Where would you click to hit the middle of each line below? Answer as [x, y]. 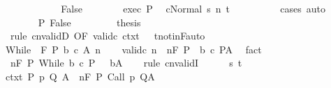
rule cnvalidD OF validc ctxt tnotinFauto [108, 36]
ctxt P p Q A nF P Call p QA [80, 76]
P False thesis [89, 22]
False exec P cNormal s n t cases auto [193, 8]
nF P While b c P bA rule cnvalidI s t [126, 63]
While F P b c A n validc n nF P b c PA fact [133, 49]
